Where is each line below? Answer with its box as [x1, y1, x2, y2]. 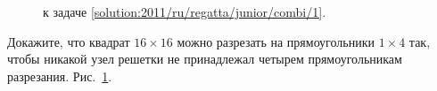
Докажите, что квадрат [7, 32, 130, 50]
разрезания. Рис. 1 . [7, 66, 112, 85]
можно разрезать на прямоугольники [177, 32, 375, 50]
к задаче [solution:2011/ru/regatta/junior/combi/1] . [43, 3, 326, 20]
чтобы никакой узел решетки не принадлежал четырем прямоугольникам [7, 49, 402, 68]
